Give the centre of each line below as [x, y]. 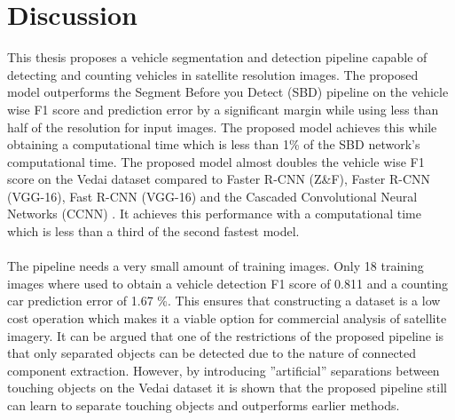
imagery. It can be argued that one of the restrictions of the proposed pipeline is [226, 335]
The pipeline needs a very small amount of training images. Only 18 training [216, 266]
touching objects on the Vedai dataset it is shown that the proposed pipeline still [227, 388]
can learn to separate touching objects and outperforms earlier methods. [204, 405]
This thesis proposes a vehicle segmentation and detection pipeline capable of [217, 57]
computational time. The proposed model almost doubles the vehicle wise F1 [216, 161]
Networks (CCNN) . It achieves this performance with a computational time [214, 214]
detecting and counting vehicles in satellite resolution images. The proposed [213, 74]
